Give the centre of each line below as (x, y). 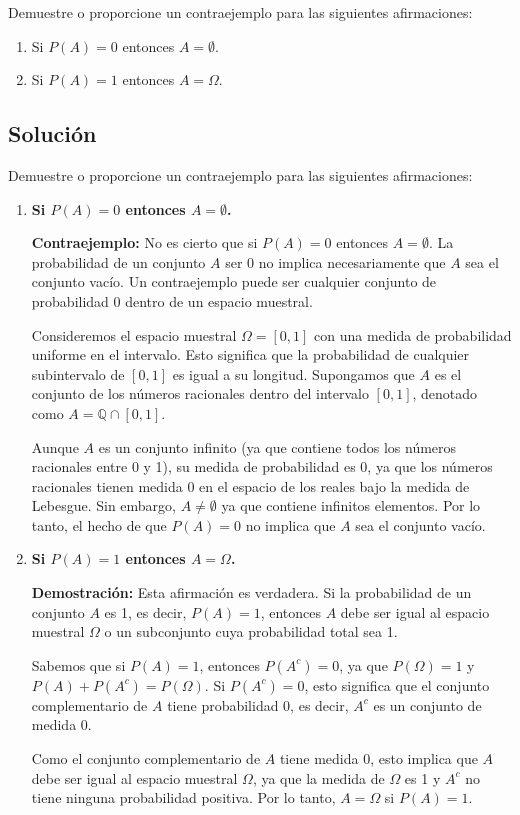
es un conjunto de (427, 704)
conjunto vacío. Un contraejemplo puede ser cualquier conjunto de (234, 281)
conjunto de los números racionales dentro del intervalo (200, 393)
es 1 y (422, 777)
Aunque (55, 446)
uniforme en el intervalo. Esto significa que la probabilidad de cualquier (250, 354)
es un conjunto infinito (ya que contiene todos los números (277, 446)
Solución (52, 133)
